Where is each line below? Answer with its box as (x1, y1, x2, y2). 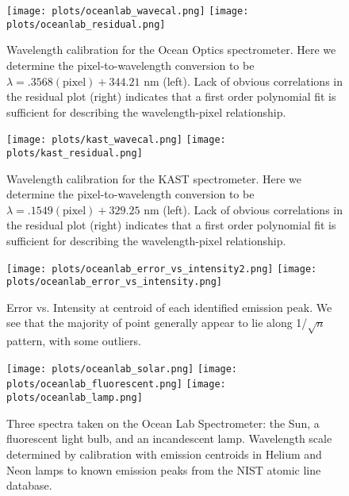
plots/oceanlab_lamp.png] (6, 392, 143, 404)
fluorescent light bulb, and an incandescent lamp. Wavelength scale (6, 430, 332, 447)
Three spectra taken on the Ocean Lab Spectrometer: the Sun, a (6, 414, 320, 431)
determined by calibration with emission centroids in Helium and (6, 445, 322, 462)
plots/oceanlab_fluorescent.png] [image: (6, 379, 226, 390)
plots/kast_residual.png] (6, 147, 143, 159)
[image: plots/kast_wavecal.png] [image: (6, 134, 226, 146)
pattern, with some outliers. (6, 333, 141, 349)
